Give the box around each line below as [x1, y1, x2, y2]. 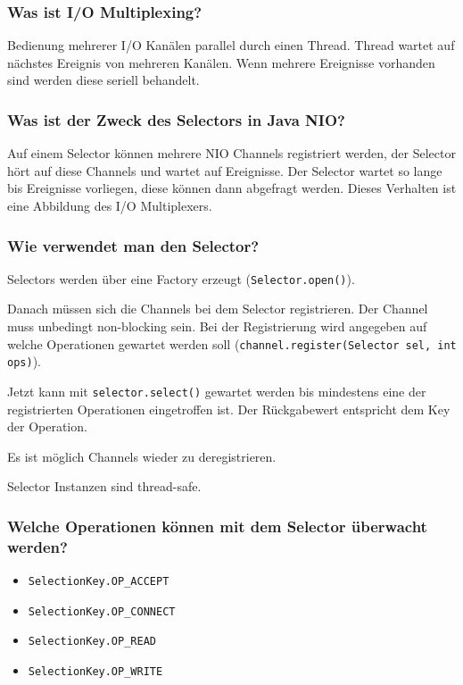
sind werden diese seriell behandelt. [7, 71, 200, 89]
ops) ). [7, 352, 41, 371]
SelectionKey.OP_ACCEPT [28, 575, 169, 589]
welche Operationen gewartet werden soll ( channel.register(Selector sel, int [7, 334, 457, 353]
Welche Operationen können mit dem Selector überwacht [7, 514, 427, 537]
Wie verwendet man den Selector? [7, 234, 260, 256]
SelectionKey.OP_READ [28, 635, 156, 648]
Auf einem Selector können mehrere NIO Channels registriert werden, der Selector [7, 144, 456, 163]
